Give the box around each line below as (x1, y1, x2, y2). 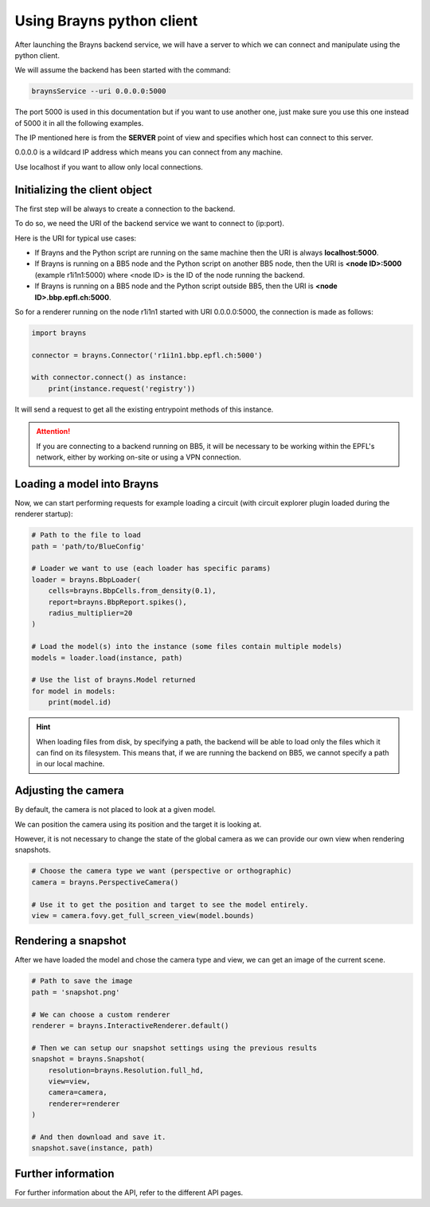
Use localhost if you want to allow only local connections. (14, 162, 203, 171)
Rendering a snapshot (14, 934, 127, 947)
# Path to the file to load (31, 530, 141, 540)
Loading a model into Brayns (14, 477, 159, 490)
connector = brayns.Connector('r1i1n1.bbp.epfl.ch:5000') (31, 350, 263, 360)
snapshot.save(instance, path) (31, 1143, 154, 1153)
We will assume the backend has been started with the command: (14, 65, 231, 75)
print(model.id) (48, 697, 111, 707)
